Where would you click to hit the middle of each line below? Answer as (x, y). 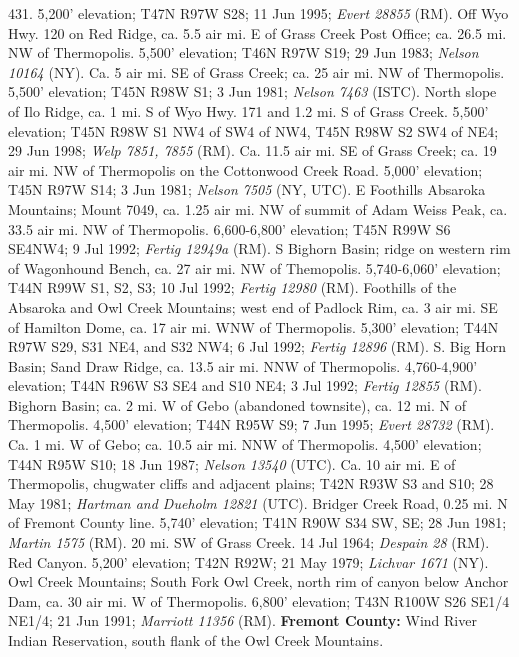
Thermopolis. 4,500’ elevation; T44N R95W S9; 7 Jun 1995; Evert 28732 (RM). (251, 424)
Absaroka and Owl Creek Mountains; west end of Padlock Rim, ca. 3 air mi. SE (253, 306)
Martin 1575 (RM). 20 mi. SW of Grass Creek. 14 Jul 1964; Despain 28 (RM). (249, 542)
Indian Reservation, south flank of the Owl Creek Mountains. (196, 640)
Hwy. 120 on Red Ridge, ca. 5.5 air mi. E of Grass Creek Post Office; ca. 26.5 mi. (257, 32)
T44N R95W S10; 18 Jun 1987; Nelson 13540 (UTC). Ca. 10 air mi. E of (232, 463)
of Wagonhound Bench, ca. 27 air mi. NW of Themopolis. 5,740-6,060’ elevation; (254, 267)
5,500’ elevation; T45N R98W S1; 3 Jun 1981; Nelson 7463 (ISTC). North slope (252, 91)
